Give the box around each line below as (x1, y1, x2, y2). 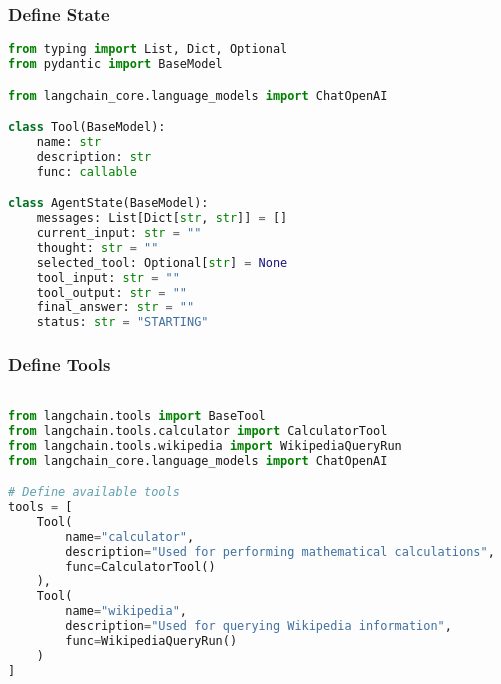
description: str (36, 149, 152, 164)
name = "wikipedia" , (65, 604, 187, 619)
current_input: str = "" (36, 226, 202, 241)
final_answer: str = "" (36, 300, 195, 315)
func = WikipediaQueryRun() (65, 633, 238, 648)
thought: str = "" (36, 240, 159, 255)
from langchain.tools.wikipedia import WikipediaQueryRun (8, 438, 402, 453)
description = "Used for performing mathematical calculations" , (65, 544, 495, 559)
